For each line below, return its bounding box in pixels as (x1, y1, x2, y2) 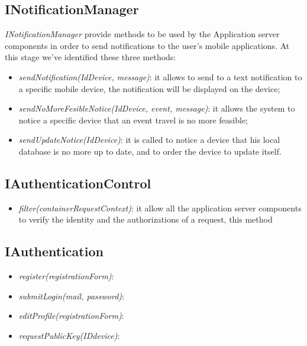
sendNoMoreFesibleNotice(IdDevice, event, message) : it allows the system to (18, 102, 295, 115)
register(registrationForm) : (18, 270, 114, 282)
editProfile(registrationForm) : (18, 309, 124, 322)
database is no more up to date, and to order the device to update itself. (18, 145, 282, 157)
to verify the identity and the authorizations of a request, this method (18, 213, 273, 226)
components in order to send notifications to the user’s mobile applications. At (5, 39, 290, 51)
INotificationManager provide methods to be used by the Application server (5, 28, 280, 40)
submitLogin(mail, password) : (18, 289, 124, 302)
